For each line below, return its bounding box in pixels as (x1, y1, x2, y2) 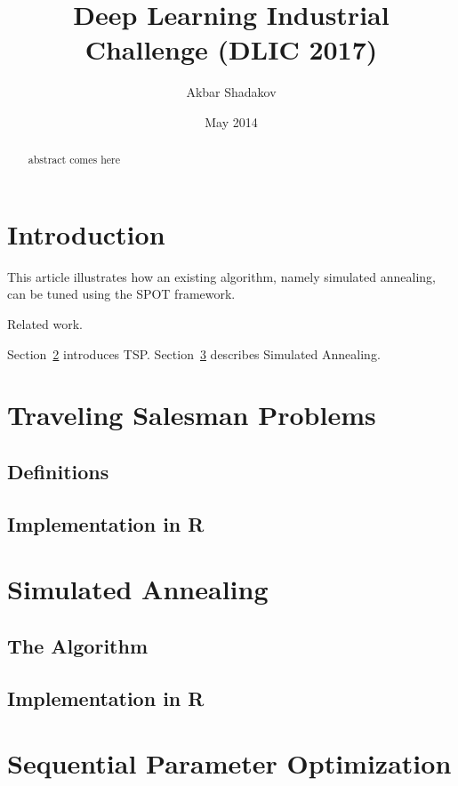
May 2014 (205, 112, 258, 131)
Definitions (7, 458, 109, 485)
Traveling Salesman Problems (7, 397, 376, 433)
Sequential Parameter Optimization (7, 745, 452, 782)
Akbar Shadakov (186, 83, 277, 101)
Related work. (7, 315, 84, 333)
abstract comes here (28, 152, 121, 167)
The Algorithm (7, 631, 149, 659)
